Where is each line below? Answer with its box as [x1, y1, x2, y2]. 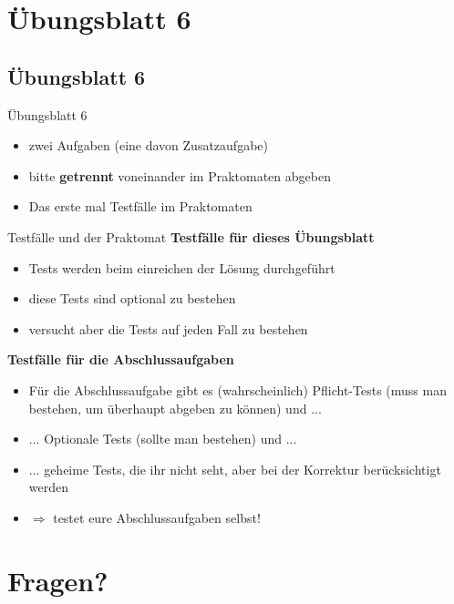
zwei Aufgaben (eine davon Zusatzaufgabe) [28, 136, 268, 155]
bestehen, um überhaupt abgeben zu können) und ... [28, 398, 322, 417]
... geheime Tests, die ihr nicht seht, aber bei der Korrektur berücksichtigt [28, 459, 441, 478]
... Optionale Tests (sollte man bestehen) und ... [28, 429, 297, 448]
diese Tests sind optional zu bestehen [28, 289, 236, 308]
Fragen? [7, 561, 108, 599]
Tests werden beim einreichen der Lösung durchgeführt [28, 258, 335, 277]
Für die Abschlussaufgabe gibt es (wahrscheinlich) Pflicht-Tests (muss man [28, 380, 447, 399]
